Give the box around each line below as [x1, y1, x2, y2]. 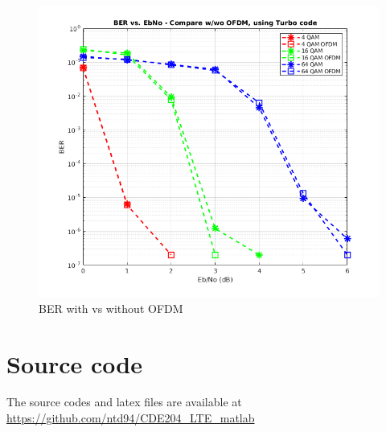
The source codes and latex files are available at [6, 393, 242, 410]
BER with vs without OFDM [39, 299, 183, 316]
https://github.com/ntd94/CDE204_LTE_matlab [6, 409, 255, 426]
